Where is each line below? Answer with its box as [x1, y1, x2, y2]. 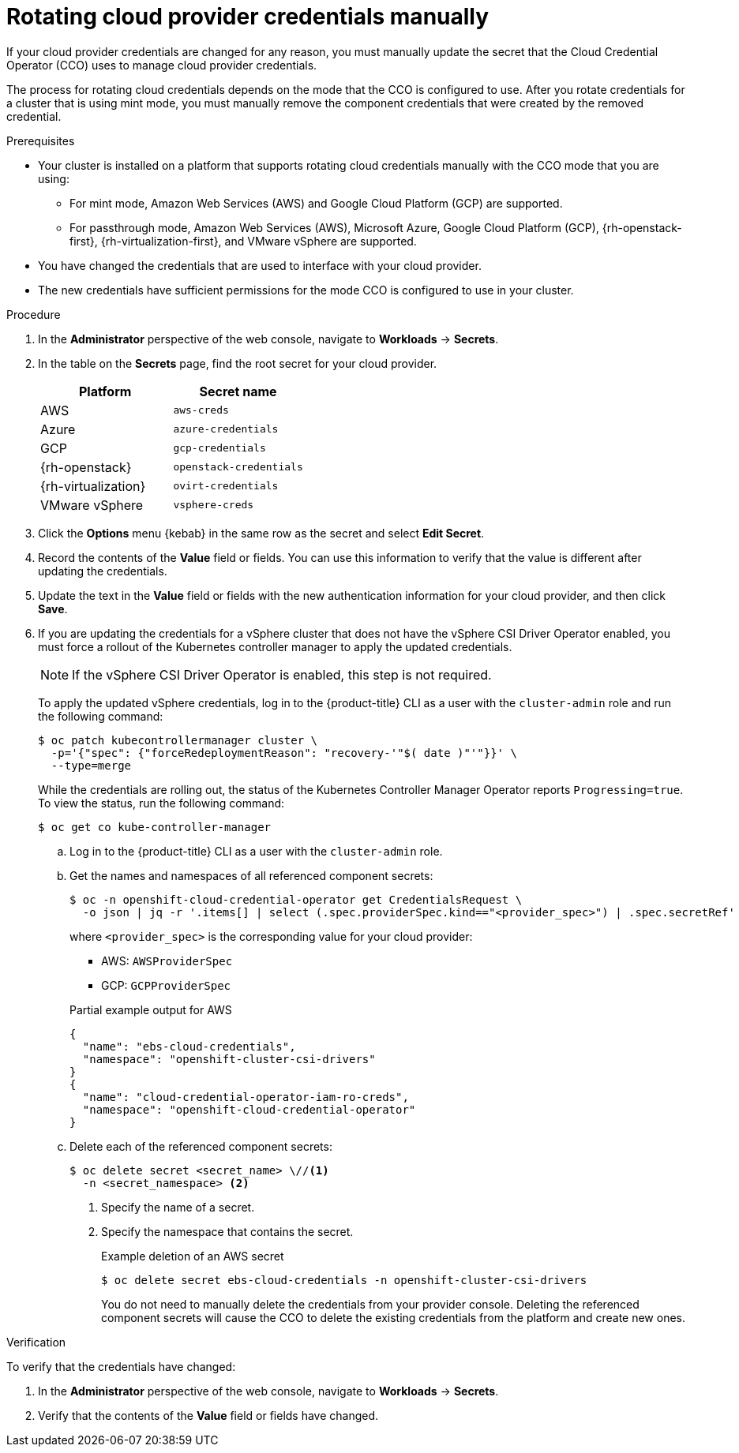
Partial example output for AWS [69, 1002, 232, 1017]
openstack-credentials [173, 461, 303, 474]
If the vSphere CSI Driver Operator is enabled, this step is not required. [72, 666, 492, 683]
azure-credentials [173, 423, 279, 436]
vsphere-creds [173, 499, 254, 511]
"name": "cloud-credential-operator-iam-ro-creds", [82, 1090, 409, 1103]
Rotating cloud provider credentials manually [6, 3, 490, 30]
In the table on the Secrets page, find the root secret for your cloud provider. [38, 356, 437, 370]
